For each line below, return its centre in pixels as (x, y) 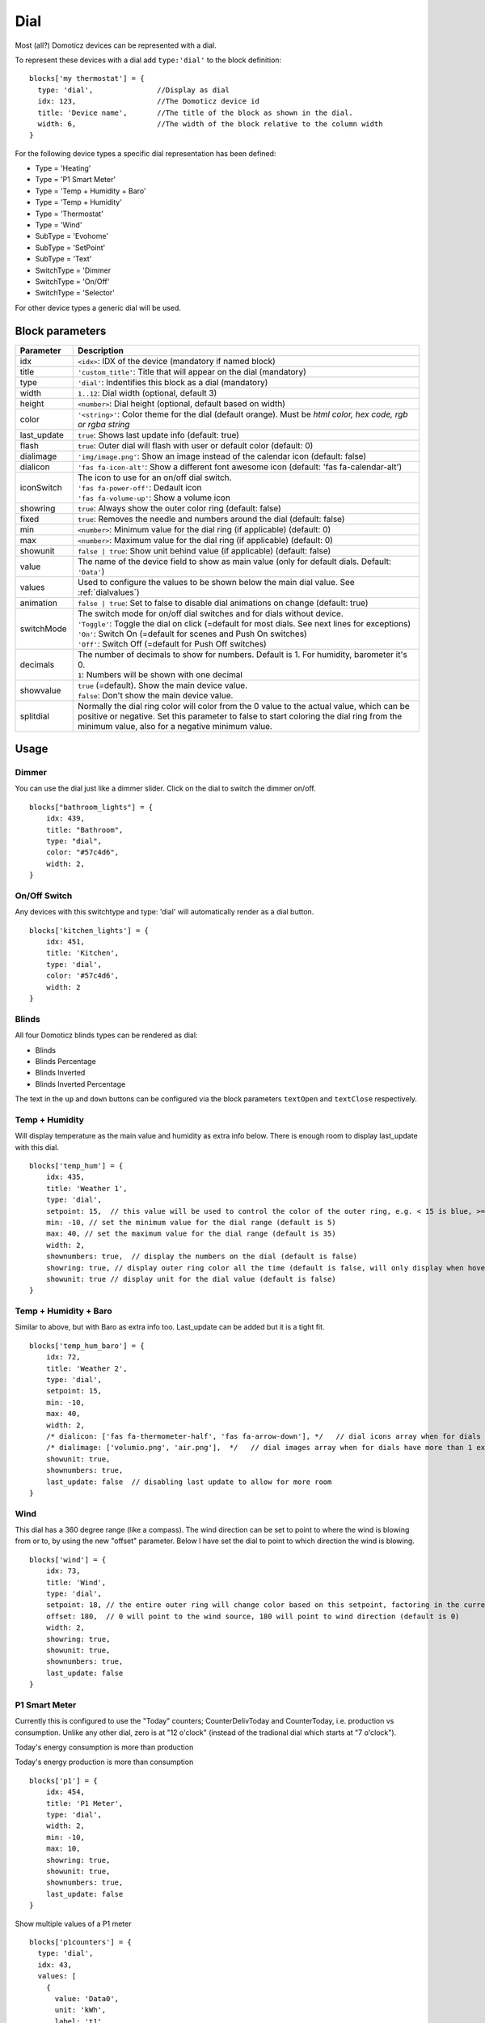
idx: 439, (65, 819)
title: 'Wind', (76, 1582)
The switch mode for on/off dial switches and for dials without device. (210, 613)
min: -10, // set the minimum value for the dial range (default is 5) (191, 1222)
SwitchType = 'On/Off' (72, 281)
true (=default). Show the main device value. (162, 685)
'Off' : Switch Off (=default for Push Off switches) (172, 643)
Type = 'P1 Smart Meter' (76, 180)
